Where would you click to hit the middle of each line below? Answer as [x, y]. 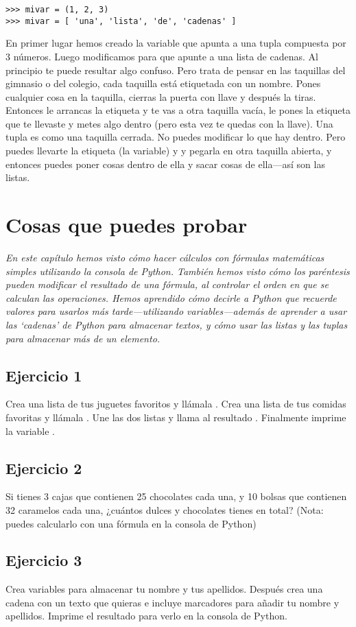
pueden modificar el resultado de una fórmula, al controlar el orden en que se [167, 284]
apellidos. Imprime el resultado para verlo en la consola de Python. [146, 616]
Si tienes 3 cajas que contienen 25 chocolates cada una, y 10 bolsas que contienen [176, 496]
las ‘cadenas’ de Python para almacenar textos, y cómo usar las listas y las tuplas [177, 324]
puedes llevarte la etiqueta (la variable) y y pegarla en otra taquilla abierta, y [169, 151]
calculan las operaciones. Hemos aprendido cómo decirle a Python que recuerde [171, 297]
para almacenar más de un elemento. [83, 338]
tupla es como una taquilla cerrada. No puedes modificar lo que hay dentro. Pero [176, 137]
